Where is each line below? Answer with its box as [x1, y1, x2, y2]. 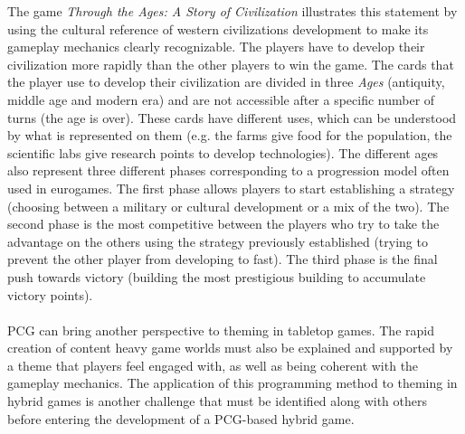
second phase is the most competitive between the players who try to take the [7, 214, 440, 233]
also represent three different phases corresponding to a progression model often [7, 161, 450, 180]
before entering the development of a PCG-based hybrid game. [7, 409, 355, 428]
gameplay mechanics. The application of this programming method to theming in [7, 373, 458, 392]
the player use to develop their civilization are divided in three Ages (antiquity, [7, 72, 445, 91]
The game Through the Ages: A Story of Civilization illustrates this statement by [7, 2, 458, 20]
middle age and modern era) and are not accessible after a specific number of [7, 90, 435, 108]
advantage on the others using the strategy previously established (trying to [7, 231, 428, 250]
